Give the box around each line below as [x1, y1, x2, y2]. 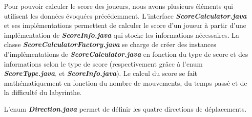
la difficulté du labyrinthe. [4, 87, 82, 97]
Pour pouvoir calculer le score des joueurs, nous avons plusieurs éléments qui [4, 1, 233, 11]
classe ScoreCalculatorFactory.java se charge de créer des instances [4, 39, 216, 49]
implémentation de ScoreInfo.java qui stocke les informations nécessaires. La [4, 29, 239, 40]
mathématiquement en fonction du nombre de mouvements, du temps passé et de [4, 77, 247, 88]
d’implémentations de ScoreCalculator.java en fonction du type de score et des [4, 48, 248, 59]
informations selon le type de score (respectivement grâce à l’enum [4, 58, 203, 69]
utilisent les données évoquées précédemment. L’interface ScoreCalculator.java [4, 10, 247, 21]
